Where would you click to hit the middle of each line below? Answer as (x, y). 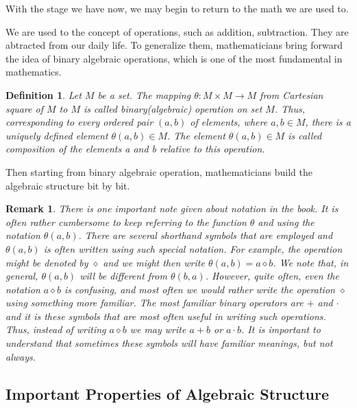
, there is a (328, 122)
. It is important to (281, 329)
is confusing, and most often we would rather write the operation (199, 289)
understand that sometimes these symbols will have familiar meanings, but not (169, 343)
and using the (286, 222)
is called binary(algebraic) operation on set (173, 108)
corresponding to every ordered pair (79, 122)
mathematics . (34, 72)
